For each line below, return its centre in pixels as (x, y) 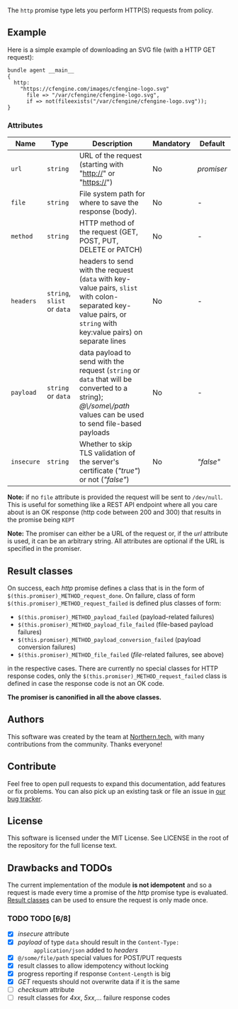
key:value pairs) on (111, 332)
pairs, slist (118, 288)
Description (112, 143)
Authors (26, 720)
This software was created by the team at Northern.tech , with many (106, 736)
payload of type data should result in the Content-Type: (98, 942)
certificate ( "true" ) (110, 471)
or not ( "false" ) (104, 480)
